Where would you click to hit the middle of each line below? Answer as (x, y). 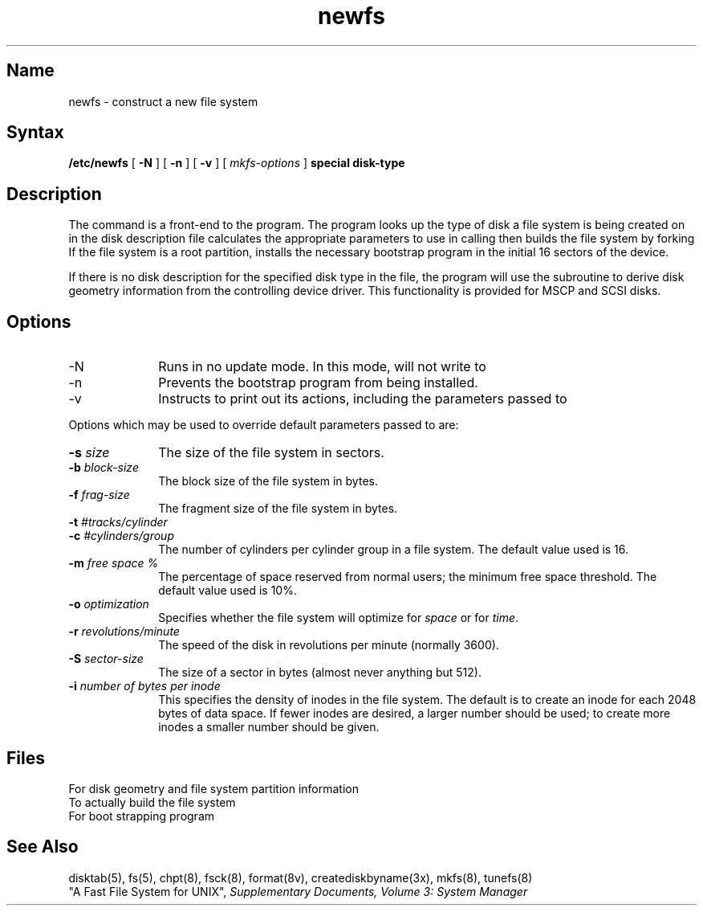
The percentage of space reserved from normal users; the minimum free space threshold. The (408, 577)
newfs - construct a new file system (163, 101)
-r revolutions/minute (124, 632)
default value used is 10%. (228, 591)
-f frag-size (99, 495)
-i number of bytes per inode (144, 686)
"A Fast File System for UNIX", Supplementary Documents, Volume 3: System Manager (298, 891)
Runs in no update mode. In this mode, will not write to (322, 367)
